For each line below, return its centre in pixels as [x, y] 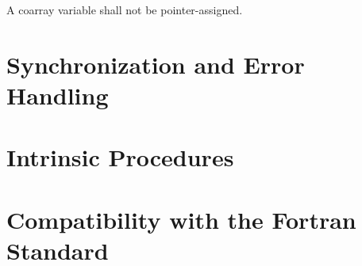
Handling [58, 95]
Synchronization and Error [156, 64]
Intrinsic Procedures [120, 157]
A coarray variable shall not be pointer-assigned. [125, 9]
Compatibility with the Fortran [181, 219]
